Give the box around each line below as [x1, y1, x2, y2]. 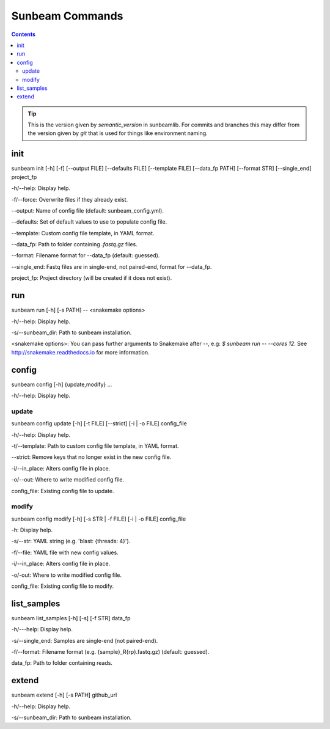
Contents [11, 31, 36, 38]
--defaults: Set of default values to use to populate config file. [11, 218, 167, 225]
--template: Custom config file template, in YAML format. [11, 229, 155, 236]
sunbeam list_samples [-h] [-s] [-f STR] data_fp [11, 614, 131, 621]
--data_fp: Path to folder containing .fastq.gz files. [11, 241, 137, 248]
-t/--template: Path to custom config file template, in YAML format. [11, 442, 180, 449]
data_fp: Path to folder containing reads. [11, 659, 113, 667]
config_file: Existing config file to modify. [11, 582, 114, 590]
